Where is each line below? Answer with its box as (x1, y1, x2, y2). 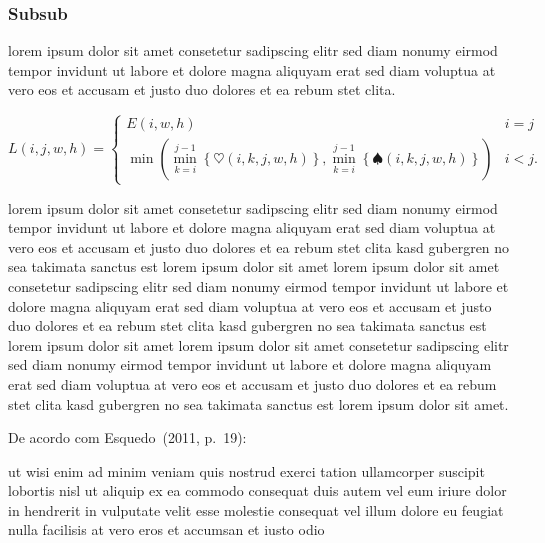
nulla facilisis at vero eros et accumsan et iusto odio (8, 519, 325, 540)
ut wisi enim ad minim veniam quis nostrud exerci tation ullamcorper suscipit (8, 460, 485, 481)
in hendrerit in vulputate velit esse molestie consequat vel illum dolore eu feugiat (8, 499, 504, 520)
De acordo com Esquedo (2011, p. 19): (8, 427, 247, 448)
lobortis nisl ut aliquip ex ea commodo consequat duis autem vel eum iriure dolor (8, 480, 507, 501)
